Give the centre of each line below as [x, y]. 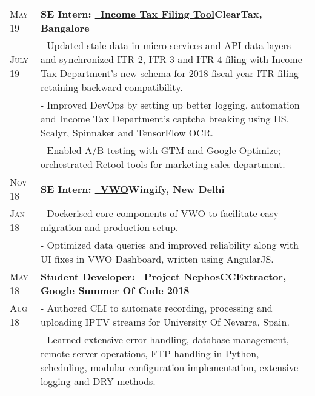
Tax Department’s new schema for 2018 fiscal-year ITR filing [170, 73]
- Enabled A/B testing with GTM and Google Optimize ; [161, 150]
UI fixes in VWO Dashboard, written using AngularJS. [157, 259]
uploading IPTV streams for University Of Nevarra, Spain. [165, 322]
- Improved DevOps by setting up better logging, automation [170, 105]
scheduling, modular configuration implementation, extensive [169, 367]
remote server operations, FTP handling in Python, [150, 353]
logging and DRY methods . [98, 381]
